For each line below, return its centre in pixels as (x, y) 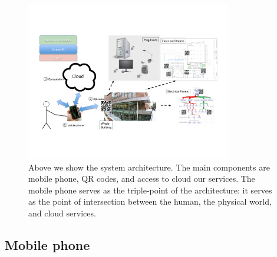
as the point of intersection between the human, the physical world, (150, 201)
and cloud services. (62, 213)
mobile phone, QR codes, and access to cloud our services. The (142, 178)
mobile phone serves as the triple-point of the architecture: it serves (150, 190)
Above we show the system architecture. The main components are (149, 167)
